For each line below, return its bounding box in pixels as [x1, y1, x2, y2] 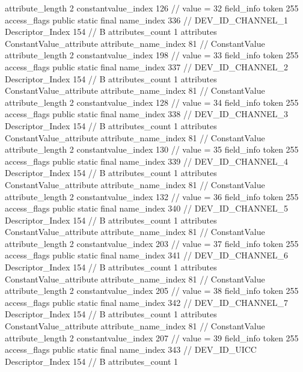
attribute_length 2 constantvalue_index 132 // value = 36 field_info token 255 [5, 190, 299, 203]
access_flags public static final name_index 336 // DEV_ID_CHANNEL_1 [5, 13, 289, 26]
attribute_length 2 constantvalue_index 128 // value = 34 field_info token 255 [5, 96, 299, 108]
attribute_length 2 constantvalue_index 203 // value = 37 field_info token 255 [5, 237, 299, 249]
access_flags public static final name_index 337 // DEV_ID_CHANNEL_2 [5, 60, 289, 73]
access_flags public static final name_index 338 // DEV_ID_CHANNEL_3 [5, 108, 289, 120]
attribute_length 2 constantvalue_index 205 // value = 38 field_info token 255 [5, 284, 299, 297]
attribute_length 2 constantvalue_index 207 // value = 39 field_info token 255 [5, 331, 299, 344]
